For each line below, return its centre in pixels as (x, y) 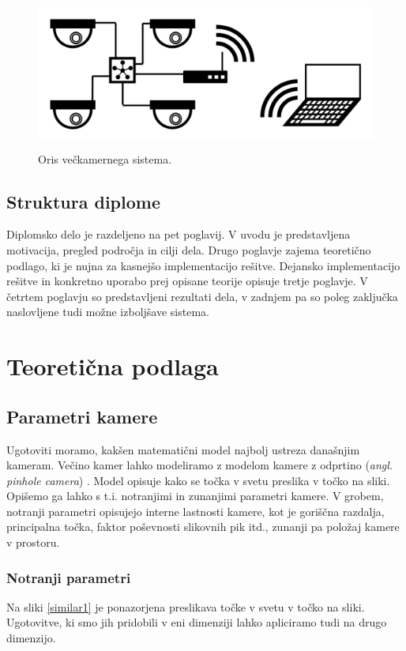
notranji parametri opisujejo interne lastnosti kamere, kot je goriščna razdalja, (195, 511)
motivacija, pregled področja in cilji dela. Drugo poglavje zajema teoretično (189, 249)
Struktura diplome (83, 201)
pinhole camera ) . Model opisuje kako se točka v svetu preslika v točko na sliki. (198, 480)
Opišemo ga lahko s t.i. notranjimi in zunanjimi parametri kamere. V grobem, (195, 496)
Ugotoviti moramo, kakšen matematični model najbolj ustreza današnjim (183, 449)
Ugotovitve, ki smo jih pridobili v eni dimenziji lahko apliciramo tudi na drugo (197, 622)
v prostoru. (33, 542)
